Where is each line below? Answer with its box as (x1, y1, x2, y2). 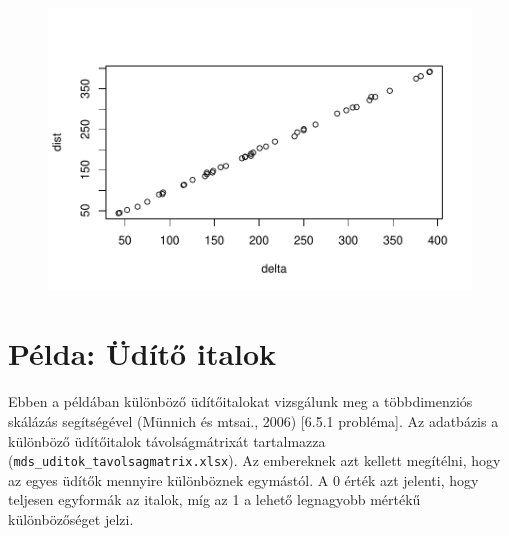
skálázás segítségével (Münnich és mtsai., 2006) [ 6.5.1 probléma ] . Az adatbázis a (8, 410, 499, 431)
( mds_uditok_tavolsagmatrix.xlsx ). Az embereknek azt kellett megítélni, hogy (8, 450, 501, 471)
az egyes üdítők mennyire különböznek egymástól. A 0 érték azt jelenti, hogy (8, 469, 479, 490)
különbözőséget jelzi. (8, 509, 134, 529)
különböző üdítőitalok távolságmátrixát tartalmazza (8, 430, 326, 451)
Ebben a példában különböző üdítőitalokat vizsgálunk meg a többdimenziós (8, 391, 473, 412)
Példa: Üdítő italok (8, 333, 277, 374)
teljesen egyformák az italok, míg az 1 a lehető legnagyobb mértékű (8, 489, 421, 510)
